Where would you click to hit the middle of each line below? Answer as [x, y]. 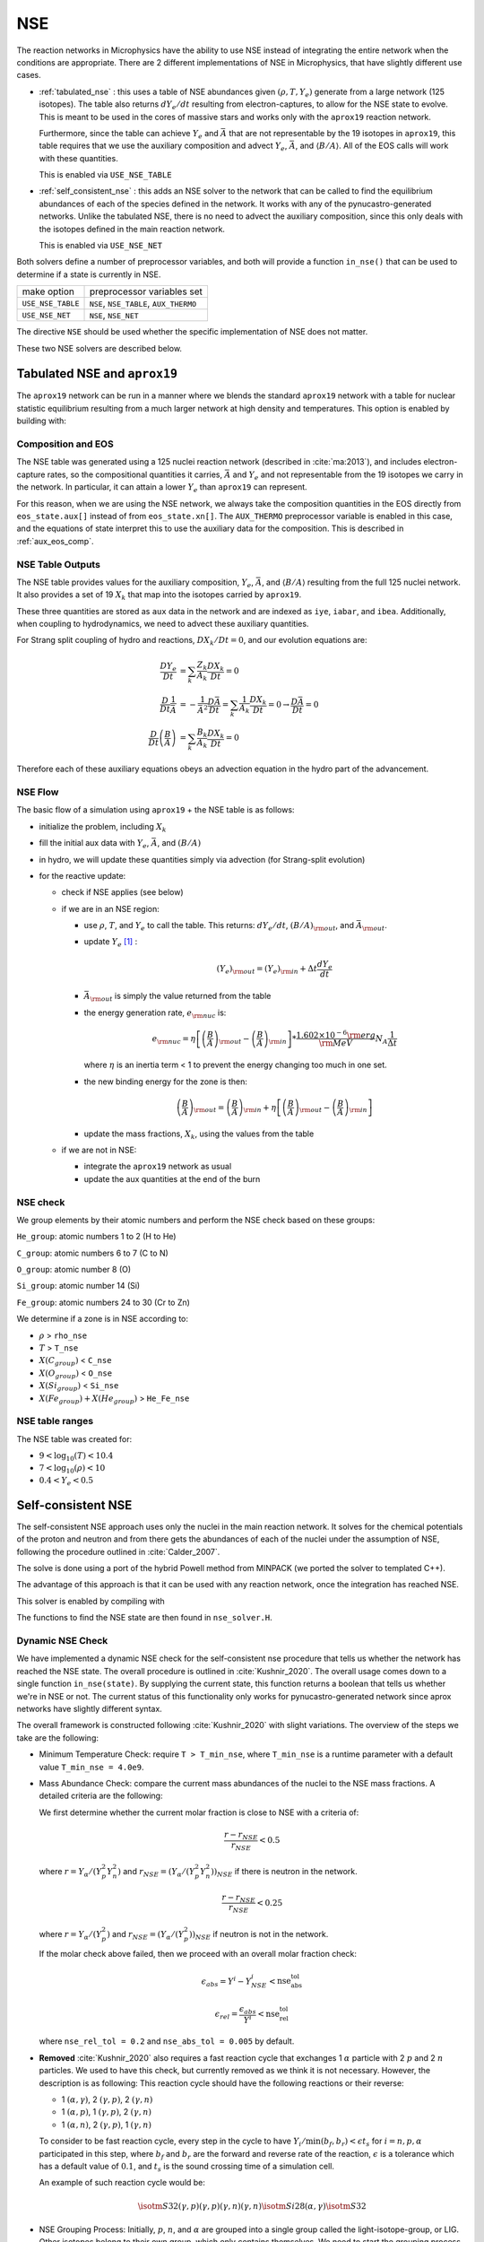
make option [48, 291]
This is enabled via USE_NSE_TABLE [105, 175]
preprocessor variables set [146, 291]
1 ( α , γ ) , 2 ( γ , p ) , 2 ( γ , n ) [107, 2099]
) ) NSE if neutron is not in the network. [259, 1935]
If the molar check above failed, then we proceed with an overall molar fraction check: [198, 1954]
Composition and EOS [65, 444]
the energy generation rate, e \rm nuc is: [155, 1013]
